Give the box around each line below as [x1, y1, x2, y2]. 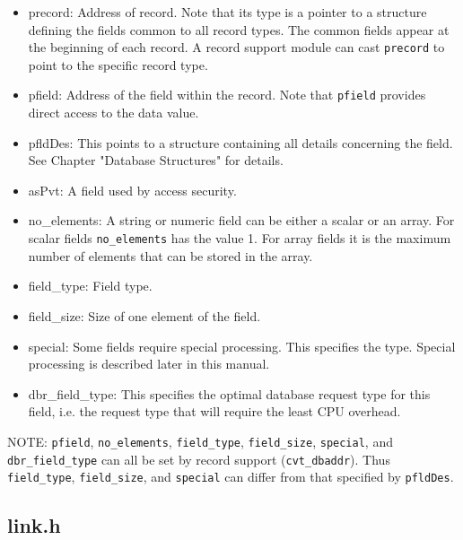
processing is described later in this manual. [28, 354, 270, 373]
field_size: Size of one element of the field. [28, 306, 261, 325]
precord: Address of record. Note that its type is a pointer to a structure [28, 3, 427, 21]
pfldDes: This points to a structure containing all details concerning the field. [28, 133, 453, 152]
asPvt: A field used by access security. [28, 180, 237, 199]
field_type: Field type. [28, 276, 153, 295]
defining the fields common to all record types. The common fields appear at [28, 20, 450, 39]
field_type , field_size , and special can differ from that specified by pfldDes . [7, 467, 454, 486]
